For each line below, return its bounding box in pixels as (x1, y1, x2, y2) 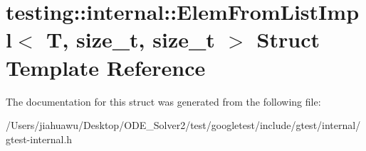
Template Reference (6, 52, 206, 82)
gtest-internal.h (6, 131, 73, 146)
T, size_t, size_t (46, 25, 215, 54)
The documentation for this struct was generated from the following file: (6, 94, 321, 108)
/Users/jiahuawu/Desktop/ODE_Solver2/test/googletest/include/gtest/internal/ (6, 118, 361, 133)
